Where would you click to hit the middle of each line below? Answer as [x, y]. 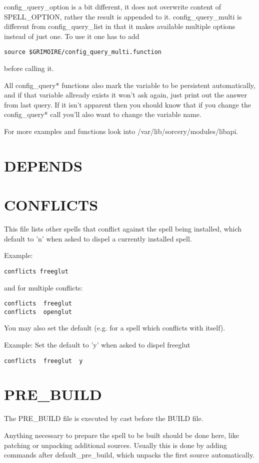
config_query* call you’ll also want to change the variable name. [103, 114]
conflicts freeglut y [43, 361]
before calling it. [29, 68]
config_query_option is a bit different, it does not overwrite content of [112, 6]
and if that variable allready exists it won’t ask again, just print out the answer [126, 95]
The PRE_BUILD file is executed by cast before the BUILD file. [104, 418]
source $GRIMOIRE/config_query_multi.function [83, 52]
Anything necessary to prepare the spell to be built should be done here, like [121, 435]
